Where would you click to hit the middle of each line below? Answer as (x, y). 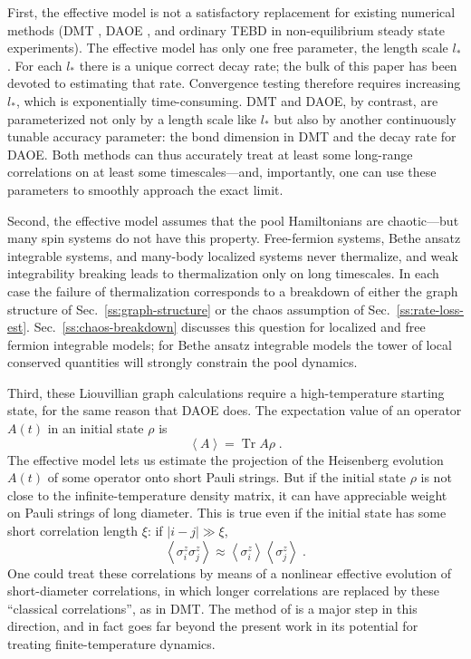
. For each (35, 65)
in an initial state (96, 428)
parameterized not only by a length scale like (132, 118)
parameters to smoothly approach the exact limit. (145, 189)
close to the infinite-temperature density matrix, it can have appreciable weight (227, 494)
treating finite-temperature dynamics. (111, 644)
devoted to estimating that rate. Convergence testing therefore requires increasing (234, 83)
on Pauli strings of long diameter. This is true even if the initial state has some (227, 513)
